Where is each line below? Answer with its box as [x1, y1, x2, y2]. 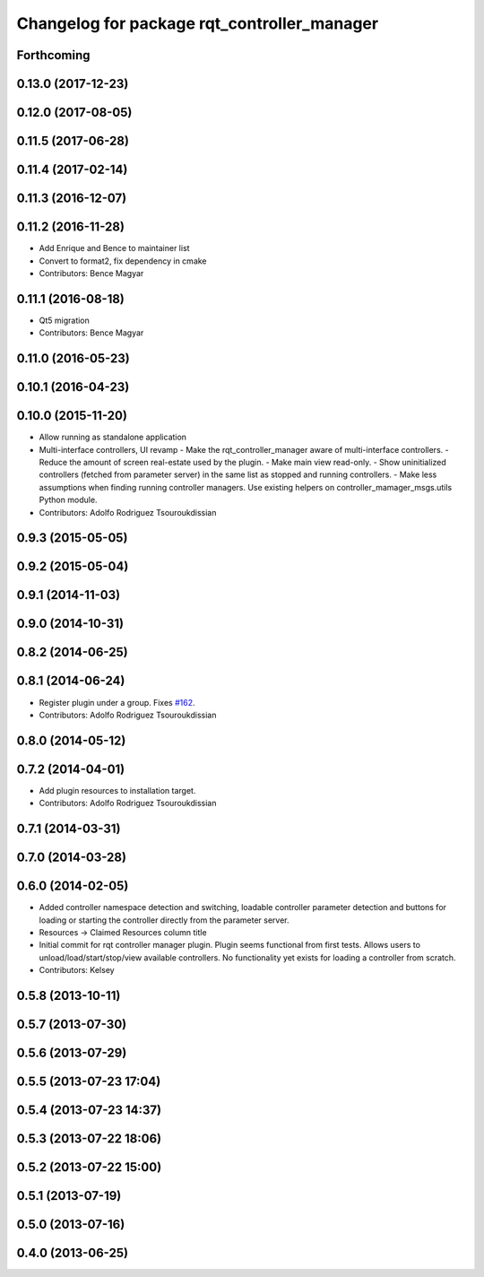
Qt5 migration [39, 315, 90, 326]
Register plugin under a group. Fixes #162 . [39, 697, 196, 708]
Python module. [39, 494, 98, 506]
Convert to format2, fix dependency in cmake [39, 256, 207, 266]
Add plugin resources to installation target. [39, 785, 196, 795]
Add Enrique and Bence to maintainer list [39, 243, 190, 254]
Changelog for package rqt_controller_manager [16, 13, 379, 33]
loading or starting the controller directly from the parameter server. [39, 915, 290, 925]
